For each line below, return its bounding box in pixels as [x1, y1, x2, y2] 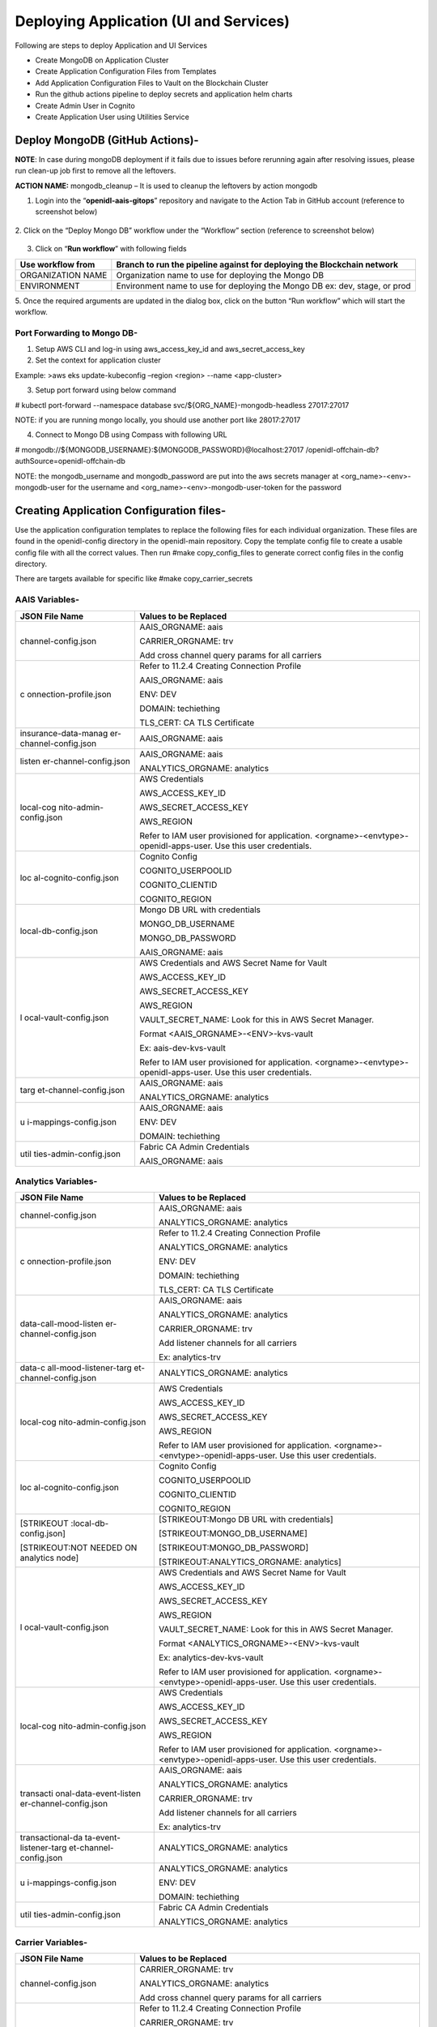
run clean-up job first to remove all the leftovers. [15, 166, 176, 176]
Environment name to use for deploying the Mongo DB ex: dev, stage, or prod [116, 280, 412, 291]
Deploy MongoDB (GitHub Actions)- [15, 133, 199, 147]
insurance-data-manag [19, 727, 108, 739]
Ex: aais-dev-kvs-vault [139, 1042, 226, 1053]
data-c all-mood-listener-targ [19, 1362, 133, 1373]
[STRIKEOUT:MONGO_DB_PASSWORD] [158, 1542, 309, 1553]
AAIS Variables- [15, 594, 80, 606]
